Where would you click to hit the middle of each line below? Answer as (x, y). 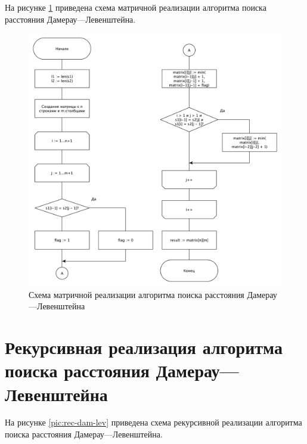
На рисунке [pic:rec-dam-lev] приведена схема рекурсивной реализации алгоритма (153, 422)
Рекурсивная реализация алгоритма (144, 347)
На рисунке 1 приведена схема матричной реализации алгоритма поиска (136, 7)
